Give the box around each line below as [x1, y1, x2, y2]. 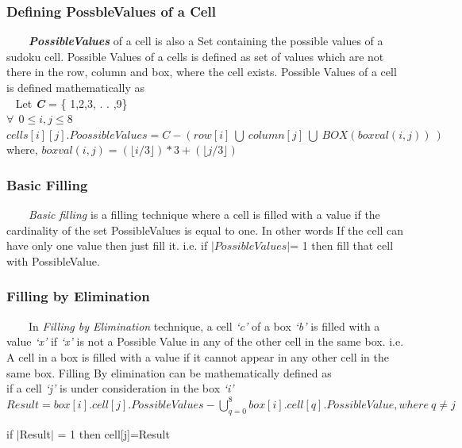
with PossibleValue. [6, 252, 100, 269]
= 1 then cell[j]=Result [57, 425, 170, 442]
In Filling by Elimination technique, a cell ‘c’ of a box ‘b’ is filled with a [28, 317, 380, 334]
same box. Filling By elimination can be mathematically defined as [6, 364, 332, 381]
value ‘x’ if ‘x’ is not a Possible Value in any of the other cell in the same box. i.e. [6, 333, 404, 350]
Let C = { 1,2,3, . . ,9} [15, 94, 128, 111]
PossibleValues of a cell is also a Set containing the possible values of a [29, 33, 383, 49]
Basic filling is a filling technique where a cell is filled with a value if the [29, 206, 380, 223]
